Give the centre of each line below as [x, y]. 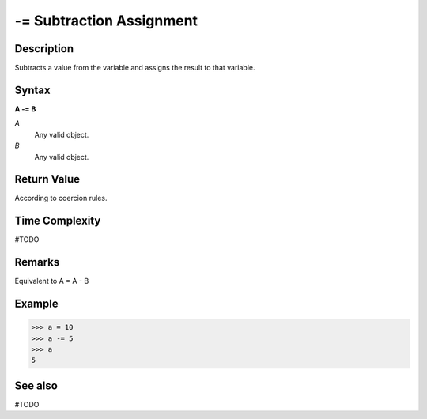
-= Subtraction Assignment [106, 21]
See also [36, 385]
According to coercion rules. [61, 198]
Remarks [37, 262]
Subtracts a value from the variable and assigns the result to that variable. [135, 68]
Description [44, 49]
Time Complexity [58, 221]
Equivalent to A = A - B [52, 281]
